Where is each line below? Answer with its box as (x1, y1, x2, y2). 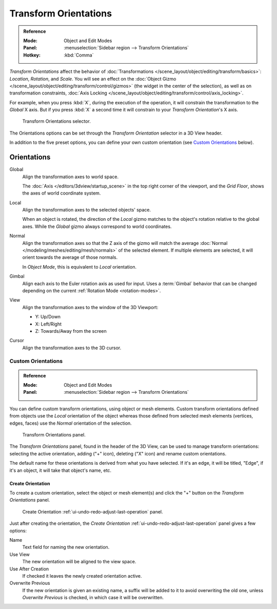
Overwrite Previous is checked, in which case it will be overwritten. (22, 595, 164, 601)
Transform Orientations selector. (22, 118, 91, 124)
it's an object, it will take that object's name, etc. (9, 467, 112, 473)
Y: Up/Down (35, 314, 61, 320)
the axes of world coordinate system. (22, 190, 101, 196)
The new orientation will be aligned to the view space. (22, 559, 136, 565)
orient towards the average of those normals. (22, 254, 118, 260)
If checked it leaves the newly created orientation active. (22, 573, 142, 579)
